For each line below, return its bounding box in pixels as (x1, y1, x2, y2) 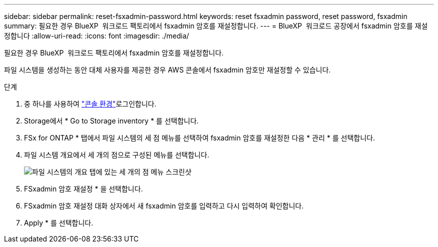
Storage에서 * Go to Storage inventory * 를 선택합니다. (24, 116, 199, 125)
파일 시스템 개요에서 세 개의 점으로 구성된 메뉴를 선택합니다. (24, 150, 209, 159)
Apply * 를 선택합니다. (24, 218, 93, 227)
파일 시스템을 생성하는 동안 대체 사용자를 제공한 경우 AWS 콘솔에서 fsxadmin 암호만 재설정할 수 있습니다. (4, 65, 331, 74)
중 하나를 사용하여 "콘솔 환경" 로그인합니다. (24, 99, 156, 108)
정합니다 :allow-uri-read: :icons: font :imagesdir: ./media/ (4, 31, 189, 40)
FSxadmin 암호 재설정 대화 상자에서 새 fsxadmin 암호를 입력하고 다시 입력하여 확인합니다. (24, 201, 304, 210)
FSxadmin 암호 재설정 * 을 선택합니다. (24, 184, 143, 193)
